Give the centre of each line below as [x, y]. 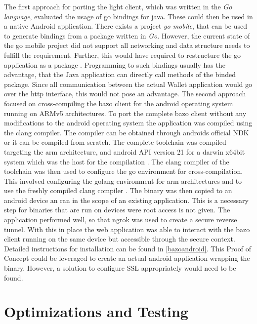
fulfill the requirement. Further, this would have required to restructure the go [123, 55]
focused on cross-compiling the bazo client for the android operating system [119, 103]
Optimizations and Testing [96, 311]
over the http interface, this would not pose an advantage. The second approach [125, 94]
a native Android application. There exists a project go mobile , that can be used [126, 26]
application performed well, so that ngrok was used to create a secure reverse [121, 220]
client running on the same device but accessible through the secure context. [120, 239]
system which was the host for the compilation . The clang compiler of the [117, 161]
